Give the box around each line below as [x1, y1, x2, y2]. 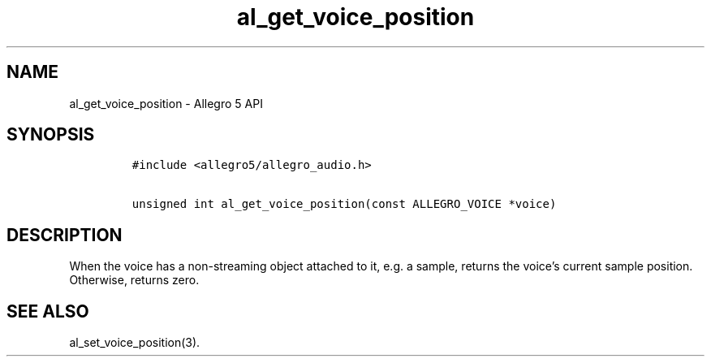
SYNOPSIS [6, 124, 95, 145]
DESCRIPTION [6, 224, 123, 245]
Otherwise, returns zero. [69, 273, 200, 287]
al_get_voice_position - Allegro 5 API [69, 96, 263, 110]
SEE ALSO [6, 300, 89, 322]
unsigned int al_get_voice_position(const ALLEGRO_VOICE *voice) [131, 197, 557, 211]
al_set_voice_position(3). [69, 335, 200, 350]
